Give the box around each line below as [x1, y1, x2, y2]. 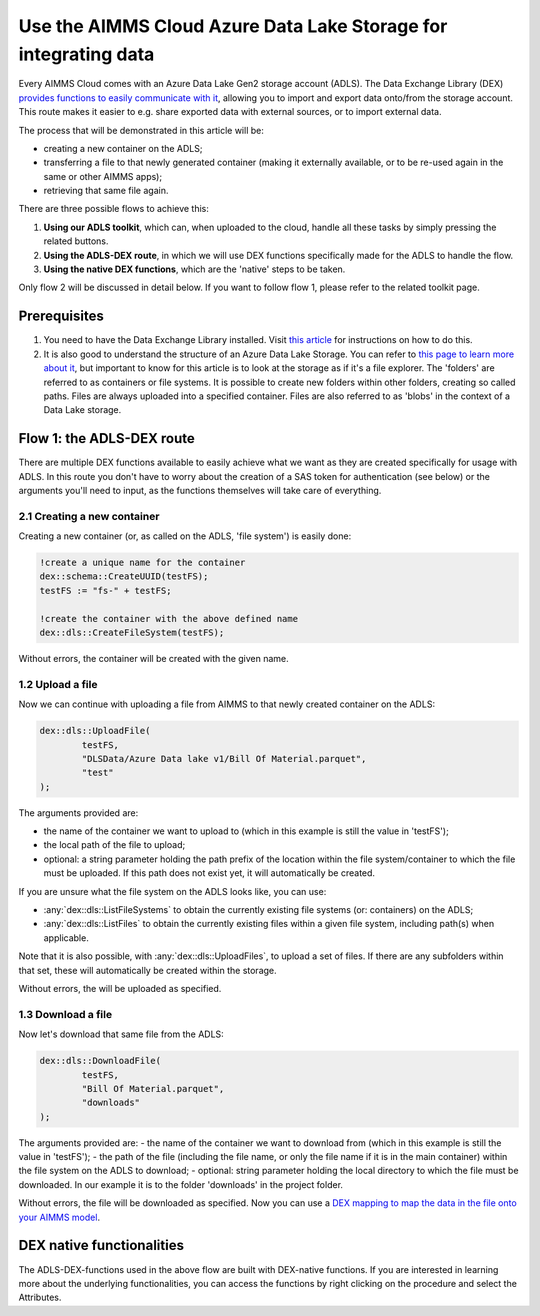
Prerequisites [18, 308, 104, 325]
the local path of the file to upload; [43, 839, 186, 851]
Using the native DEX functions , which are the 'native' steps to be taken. [43, 263, 346, 275]
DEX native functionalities [18, 1237, 185, 1254]
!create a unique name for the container [39, 557, 246, 569]
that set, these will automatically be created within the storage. [18, 964, 277, 976]
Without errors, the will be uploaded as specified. [18, 983, 222, 994]
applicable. [43, 931, 89, 944]
